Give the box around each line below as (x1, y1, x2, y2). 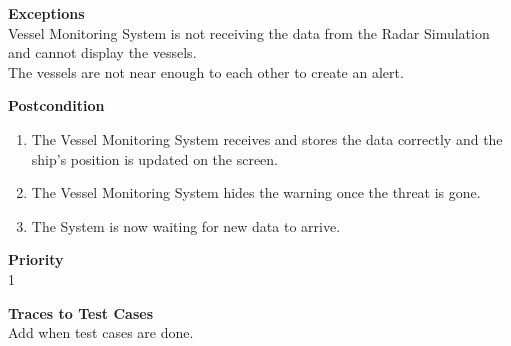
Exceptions (8, 3, 85, 23)
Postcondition (8, 95, 105, 116)
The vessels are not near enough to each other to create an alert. (8, 61, 404, 82)
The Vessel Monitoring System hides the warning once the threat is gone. (31, 182, 481, 203)
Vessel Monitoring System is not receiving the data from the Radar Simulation (8, 22, 490, 43)
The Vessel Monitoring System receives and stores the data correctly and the (31, 128, 503, 149)
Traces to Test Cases (8, 302, 153, 323)
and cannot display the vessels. (8, 42, 197, 63)
